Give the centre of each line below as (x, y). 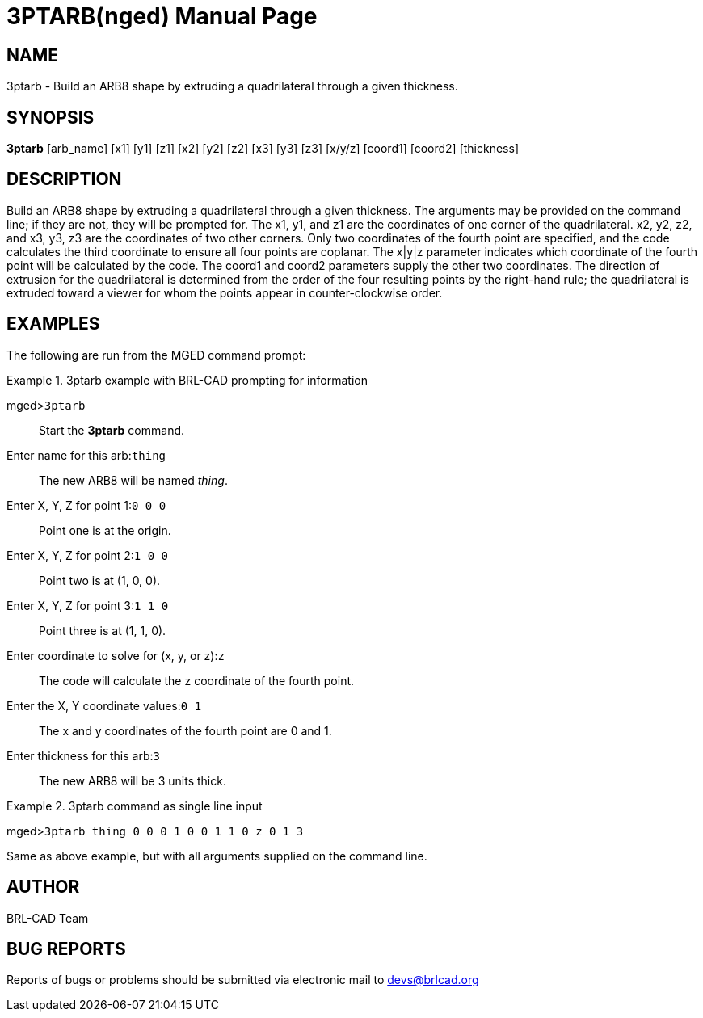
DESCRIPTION (64, 179)
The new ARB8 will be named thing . (133, 480)
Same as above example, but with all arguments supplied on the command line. (217, 856)
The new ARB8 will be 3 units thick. (133, 780)
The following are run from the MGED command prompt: (156, 355)
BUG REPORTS (66, 949)
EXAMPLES (53, 324)
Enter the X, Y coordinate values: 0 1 (104, 705)
